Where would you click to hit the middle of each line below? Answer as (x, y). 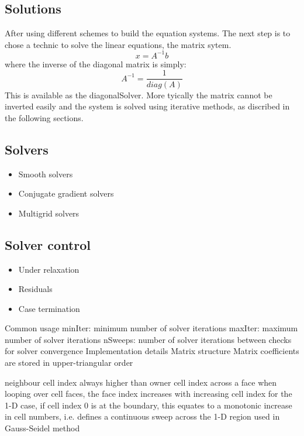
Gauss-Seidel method (42, 428)
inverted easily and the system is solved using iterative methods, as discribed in (147, 106)
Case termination (49, 308)
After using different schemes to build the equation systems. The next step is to (148, 33)
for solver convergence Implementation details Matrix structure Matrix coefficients (152, 351)
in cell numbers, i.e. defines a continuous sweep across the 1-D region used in (142, 416)
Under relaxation (49, 269)
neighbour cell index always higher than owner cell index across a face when (141, 382)
